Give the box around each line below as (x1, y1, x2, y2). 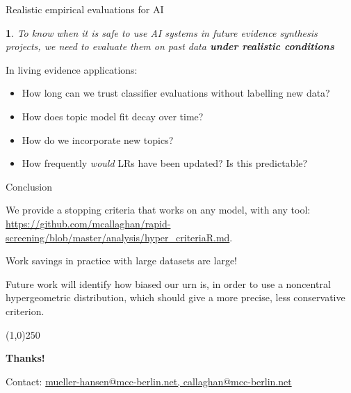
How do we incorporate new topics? (22, 132, 174, 147)
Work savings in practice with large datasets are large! (6, 253, 237, 268)
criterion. (6, 303, 44, 318)
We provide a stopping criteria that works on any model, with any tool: (6, 202, 311, 217)
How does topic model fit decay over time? (22, 109, 204, 123)
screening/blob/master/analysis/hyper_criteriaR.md (6, 230, 230, 244)
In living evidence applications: (6, 62, 138, 77)
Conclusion (6, 179, 52, 193)
